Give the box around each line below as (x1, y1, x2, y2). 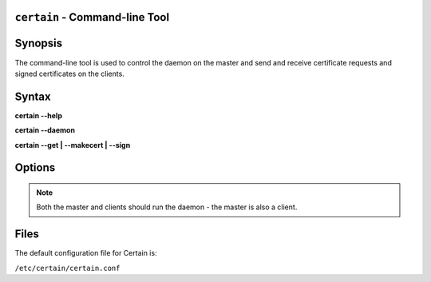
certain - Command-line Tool (14, 10, 170, 24)
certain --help (14, 110, 63, 120)
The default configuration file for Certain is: (14, 248, 157, 258)
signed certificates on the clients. (14, 69, 125, 78)
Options (14, 161, 56, 175)
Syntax (14, 89, 51, 103)
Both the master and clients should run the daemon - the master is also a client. (36, 202, 298, 212)
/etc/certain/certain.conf (14, 264, 121, 272)
